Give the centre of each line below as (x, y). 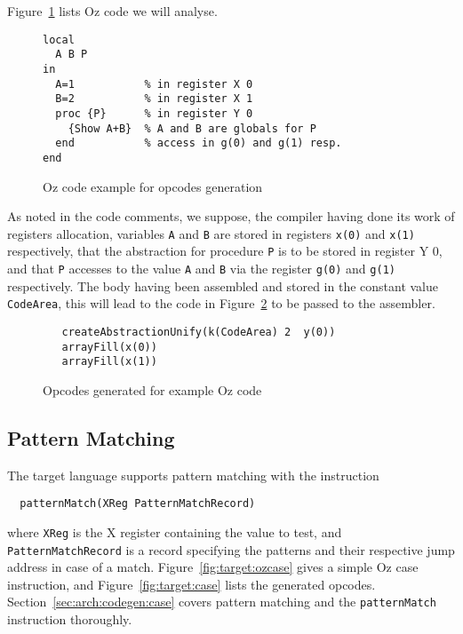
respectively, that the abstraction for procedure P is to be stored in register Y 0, (225, 251)
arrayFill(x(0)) (109, 347)
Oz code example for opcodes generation (153, 186)
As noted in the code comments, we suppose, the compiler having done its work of (231, 216)
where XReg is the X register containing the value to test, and (175, 531)
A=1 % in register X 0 (154, 84)
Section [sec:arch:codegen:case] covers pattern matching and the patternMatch (222, 602)
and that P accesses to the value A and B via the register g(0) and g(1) (201, 268)
